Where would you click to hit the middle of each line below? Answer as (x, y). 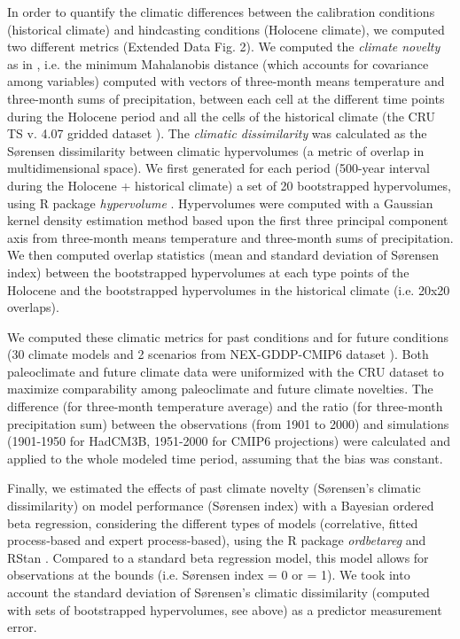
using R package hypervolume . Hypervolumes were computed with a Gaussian (220, 203)
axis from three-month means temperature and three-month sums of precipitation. (230, 237)
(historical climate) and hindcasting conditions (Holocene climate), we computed (226, 29)
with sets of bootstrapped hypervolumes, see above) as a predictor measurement (225, 609)
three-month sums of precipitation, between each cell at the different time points (226, 98)
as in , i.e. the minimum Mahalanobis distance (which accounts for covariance (218, 63)
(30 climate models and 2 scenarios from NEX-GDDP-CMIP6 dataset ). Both (218, 354)
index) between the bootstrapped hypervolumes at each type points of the (208, 272)
